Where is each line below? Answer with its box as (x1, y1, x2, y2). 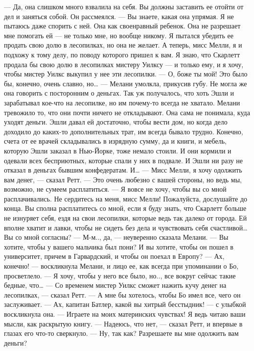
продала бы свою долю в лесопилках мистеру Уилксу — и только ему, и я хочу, (4, 59, 244, 69)
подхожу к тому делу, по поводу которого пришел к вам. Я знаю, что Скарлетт (4, 49, 240, 59)
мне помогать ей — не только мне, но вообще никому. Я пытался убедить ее (4, 30, 233, 40)
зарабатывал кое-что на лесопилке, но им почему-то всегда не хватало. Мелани (4, 97, 240, 107)
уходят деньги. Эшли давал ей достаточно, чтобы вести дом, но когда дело (4, 117, 228, 127)
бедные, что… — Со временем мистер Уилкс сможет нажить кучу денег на (4, 280, 227, 290)
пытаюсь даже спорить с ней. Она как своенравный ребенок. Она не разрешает (4, 21, 241, 31)
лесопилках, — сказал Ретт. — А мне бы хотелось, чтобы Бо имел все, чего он (4, 289, 241, 300)
